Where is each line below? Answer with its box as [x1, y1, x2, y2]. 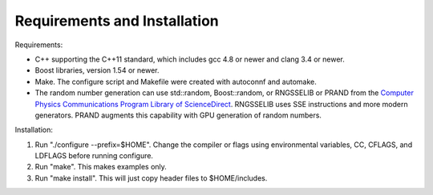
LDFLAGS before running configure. [34, 151, 154, 161]
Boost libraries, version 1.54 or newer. [34, 66, 160, 75]
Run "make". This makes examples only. [34, 162, 168, 172]
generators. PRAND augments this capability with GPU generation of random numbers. [34, 110, 322, 120]
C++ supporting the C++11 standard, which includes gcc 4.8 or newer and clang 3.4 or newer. [34, 54, 345, 64]
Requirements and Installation [14, 12, 220, 30]
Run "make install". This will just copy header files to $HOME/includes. [34, 173, 268, 183]
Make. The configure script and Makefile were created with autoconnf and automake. [34, 77, 317, 86]
